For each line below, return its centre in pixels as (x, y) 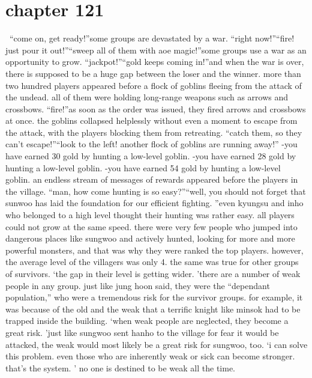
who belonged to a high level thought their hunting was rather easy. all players (150, 215)
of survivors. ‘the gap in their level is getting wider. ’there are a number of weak (153, 273)
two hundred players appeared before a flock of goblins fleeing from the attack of (154, 85)
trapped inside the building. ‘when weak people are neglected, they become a (147, 321)
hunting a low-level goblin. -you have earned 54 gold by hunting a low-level (143, 167)
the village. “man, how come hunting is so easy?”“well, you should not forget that (156, 191)
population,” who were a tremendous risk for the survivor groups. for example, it (154, 297)
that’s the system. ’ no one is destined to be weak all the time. (120, 367)
